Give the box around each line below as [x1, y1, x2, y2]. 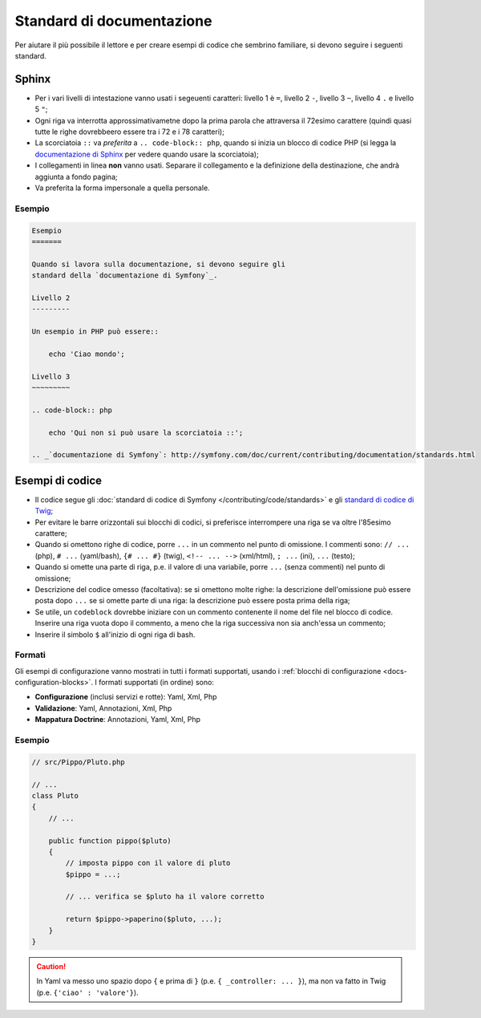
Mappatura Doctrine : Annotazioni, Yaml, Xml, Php [34, 715, 200, 724]
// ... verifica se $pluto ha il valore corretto [65, 892, 265, 902]
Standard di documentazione [14, 12, 212, 30]
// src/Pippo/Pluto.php [31, 757, 126, 766]
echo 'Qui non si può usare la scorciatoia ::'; [48, 428, 244, 437]
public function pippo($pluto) [48, 836, 172, 846]
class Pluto [31, 791, 79, 800]
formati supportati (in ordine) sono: [99, 678, 214, 687]
